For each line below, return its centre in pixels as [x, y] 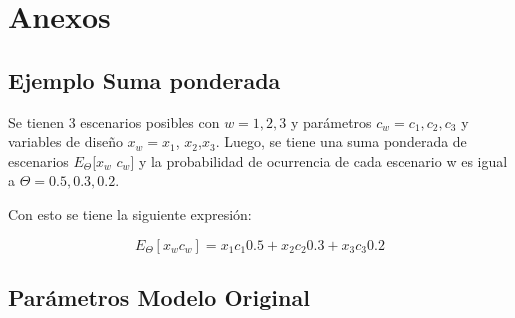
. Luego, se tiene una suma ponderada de [341, 141]
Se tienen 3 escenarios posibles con [114, 121]
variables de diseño [65, 141]
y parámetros [331, 121]
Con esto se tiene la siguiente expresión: [130, 213]
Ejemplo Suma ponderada [144, 79]
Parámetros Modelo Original [159, 296]
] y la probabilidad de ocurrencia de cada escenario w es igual [319, 160]
